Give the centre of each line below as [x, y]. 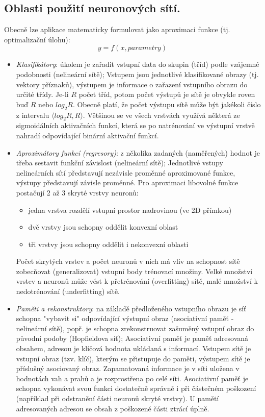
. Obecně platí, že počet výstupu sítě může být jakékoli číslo [167, 104]
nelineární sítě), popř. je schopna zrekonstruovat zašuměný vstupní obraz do [135, 328]
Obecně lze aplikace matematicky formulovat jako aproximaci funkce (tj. [117, 29]
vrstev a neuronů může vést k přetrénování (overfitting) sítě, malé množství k [137, 281]
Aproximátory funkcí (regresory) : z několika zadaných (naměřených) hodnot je [138, 152]
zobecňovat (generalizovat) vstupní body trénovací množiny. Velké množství [134, 271]
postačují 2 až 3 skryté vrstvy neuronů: [77, 192]
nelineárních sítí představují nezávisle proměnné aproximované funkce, [126, 172]
